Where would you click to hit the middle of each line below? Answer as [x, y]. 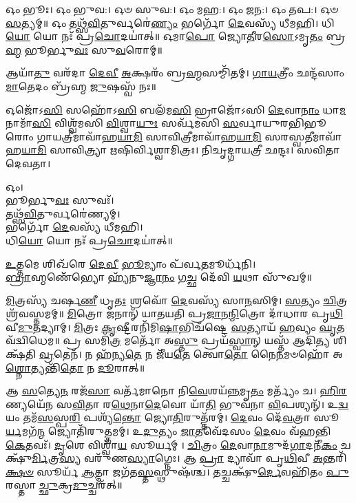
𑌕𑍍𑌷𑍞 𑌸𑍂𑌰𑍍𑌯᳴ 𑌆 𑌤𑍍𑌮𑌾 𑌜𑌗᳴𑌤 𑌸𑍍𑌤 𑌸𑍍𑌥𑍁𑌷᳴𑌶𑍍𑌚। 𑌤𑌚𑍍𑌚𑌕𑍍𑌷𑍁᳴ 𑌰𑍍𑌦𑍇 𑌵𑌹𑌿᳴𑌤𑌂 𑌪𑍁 [177, 471]
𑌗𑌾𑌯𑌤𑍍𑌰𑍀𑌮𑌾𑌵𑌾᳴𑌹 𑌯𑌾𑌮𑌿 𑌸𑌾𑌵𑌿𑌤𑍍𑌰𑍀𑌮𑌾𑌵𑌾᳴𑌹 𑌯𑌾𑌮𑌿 [149, 136]
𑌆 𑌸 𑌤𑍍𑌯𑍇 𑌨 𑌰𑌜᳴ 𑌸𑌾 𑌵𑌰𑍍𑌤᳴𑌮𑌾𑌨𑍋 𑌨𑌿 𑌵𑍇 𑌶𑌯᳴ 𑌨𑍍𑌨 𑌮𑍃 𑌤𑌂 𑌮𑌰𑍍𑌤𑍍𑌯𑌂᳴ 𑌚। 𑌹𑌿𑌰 [176, 390]
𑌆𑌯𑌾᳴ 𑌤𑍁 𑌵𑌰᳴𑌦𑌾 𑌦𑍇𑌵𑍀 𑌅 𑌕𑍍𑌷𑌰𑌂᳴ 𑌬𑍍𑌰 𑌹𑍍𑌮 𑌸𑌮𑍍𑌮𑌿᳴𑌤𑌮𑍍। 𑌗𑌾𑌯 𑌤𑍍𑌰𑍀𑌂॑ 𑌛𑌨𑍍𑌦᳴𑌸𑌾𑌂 [175, 73]
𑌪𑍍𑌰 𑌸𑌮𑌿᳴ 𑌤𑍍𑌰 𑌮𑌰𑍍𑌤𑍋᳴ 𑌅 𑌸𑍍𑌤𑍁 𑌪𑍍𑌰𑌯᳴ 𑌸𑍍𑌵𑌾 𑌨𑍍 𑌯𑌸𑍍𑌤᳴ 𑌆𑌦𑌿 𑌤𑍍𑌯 [197, 340]
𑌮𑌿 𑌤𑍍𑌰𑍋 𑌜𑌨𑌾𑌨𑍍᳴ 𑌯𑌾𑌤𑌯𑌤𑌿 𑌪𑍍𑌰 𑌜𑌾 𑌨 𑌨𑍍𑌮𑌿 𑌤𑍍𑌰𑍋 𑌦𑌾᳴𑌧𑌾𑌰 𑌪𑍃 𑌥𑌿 [205, 313]
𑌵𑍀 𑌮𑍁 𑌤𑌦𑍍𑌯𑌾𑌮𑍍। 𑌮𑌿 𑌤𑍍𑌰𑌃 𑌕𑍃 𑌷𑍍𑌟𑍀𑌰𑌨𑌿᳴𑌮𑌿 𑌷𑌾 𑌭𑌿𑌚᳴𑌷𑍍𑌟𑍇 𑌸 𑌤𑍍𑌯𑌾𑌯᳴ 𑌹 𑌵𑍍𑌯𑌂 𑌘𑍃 [171, 327]
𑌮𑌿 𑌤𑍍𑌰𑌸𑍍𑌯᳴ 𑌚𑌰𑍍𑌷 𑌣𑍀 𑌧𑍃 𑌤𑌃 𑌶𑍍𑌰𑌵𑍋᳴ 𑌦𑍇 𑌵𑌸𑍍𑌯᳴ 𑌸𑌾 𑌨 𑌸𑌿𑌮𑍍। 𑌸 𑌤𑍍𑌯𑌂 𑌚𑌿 [171, 300]
